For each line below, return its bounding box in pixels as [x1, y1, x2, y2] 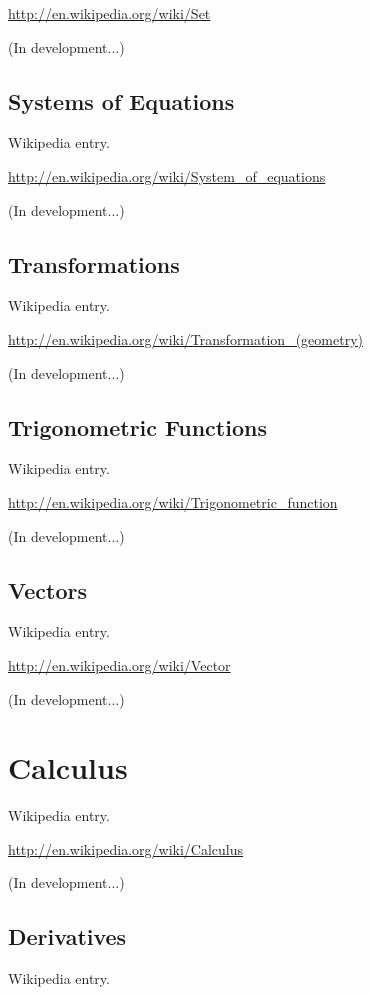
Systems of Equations [8, 85, 235, 116]
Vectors [8, 574, 87, 605]
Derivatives [8, 921, 127, 952]
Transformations [8, 248, 180, 279]
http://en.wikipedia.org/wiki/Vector [8, 654, 231, 675]
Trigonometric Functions [8, 411, 267, 442]
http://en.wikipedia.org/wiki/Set [8, 3, 211, 23]
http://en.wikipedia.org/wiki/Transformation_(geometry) [8, 328, 363, 349]
